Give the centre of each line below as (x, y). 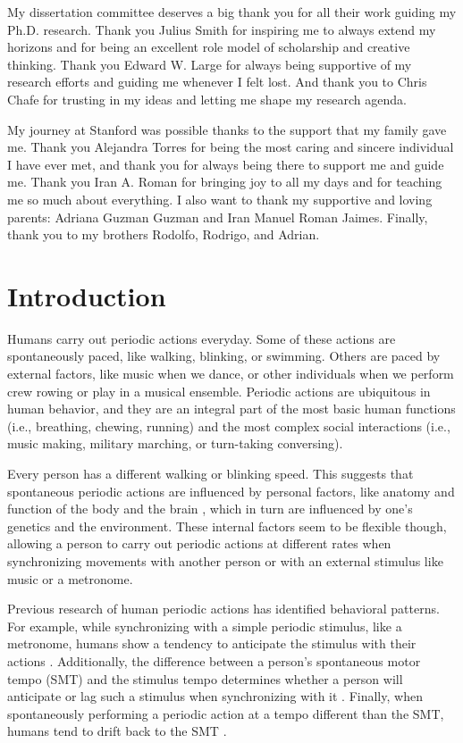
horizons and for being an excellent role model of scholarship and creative (209, 47)
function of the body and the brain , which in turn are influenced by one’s (210, 509)
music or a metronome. (70, 578)
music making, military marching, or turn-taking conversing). (175, 443)
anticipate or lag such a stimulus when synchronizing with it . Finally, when (215, 696)
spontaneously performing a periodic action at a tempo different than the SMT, (226, 713)
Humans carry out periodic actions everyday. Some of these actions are (202, 338)
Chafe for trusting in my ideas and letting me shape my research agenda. (207, 99)
